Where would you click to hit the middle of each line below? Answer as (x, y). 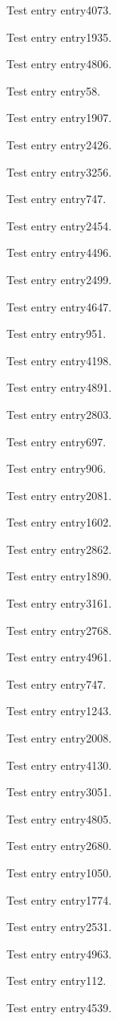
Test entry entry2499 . (59, 279)
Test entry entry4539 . (59, 1007)
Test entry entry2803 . (59, 414)
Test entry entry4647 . (59, 306)
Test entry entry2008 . (59, 738)
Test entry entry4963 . (59, 953)
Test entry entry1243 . (59, 711)
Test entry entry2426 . (59, 144)
